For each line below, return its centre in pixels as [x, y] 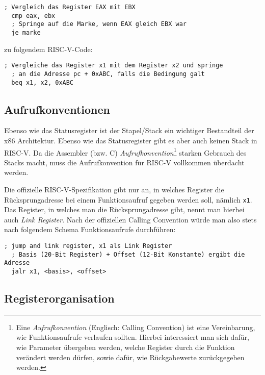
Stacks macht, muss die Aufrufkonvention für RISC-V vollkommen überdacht [124, 162]
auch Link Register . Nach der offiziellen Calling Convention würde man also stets [130, 219]
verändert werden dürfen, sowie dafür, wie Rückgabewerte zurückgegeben [130, 357]
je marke [26, 32]
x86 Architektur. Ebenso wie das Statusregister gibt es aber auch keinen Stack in [131, 140]
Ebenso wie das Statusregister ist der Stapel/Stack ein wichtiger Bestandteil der [129, 130]
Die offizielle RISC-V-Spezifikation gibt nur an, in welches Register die [114, 190]
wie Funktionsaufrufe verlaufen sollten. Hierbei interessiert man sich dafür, [132, 337]
